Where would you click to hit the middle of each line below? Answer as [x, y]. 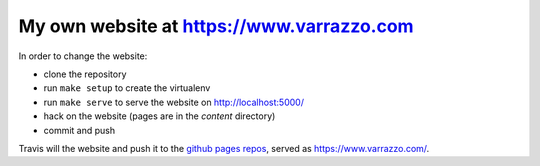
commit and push [79, 130]
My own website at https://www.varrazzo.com [216, 26]
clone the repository [85, 74]
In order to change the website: [83, 56]
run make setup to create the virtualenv [127, 88]
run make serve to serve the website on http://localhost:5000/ [174, 102]
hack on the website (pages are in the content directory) [159, 116]
